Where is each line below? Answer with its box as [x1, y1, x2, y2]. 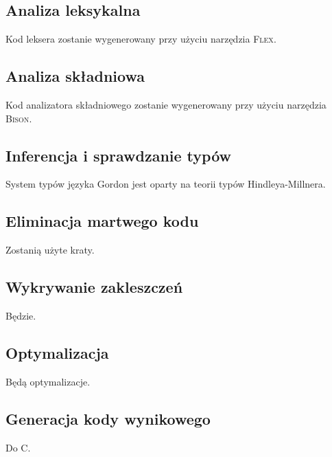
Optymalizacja [5, 342, 109, 363]
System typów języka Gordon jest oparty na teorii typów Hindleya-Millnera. [5, 177, 326, 191]
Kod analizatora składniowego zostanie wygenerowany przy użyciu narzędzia [5, 98, 327, 111]
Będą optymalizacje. [5, 374, 91, 388]
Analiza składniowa [5, 65, 145, 87]
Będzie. [5, 308, 36, 322]
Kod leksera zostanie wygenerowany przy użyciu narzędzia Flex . [5, 32, 276, 46]
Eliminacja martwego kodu [5, 210, 199, 232]
